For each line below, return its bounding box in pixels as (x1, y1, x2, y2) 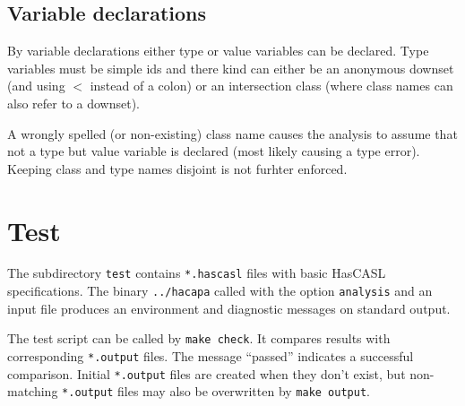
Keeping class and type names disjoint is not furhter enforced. (7, 159, 348, 177)
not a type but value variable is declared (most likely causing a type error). (7, 142, 420, 160)
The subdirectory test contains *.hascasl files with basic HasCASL (7, 263, 386, 282)
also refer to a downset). (7, 93, 140, 112)
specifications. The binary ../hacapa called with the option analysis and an (7, 281, 433, 300)
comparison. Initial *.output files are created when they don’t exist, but (7, 364, 406, 383)
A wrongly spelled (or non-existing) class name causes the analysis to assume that (7, 124, 458, 143)
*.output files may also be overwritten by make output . (62, 382, 370, 401)
